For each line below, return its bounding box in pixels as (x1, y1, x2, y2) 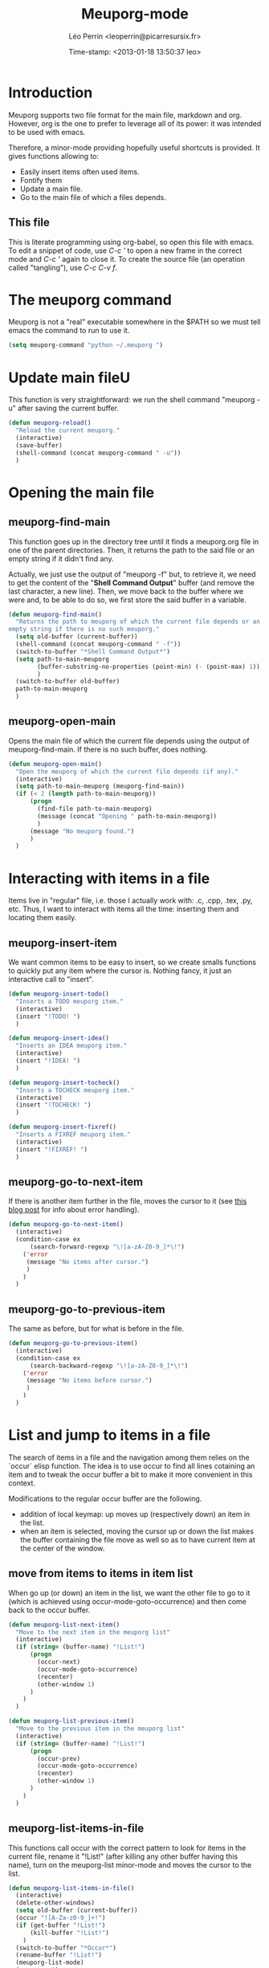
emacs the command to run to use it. (8, 326, 130, 336)
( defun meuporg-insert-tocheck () (8, 1078, 120, 1086)
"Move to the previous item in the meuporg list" (15, 1725, 185, 1733)
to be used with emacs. (8, 127, 86, 136)
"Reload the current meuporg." (15, 426, 120, 434)
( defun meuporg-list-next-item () (8, 1620, 120, 1628)
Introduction (8, 84, 93, 101)
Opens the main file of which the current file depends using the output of (8, 735, 251, 745)
